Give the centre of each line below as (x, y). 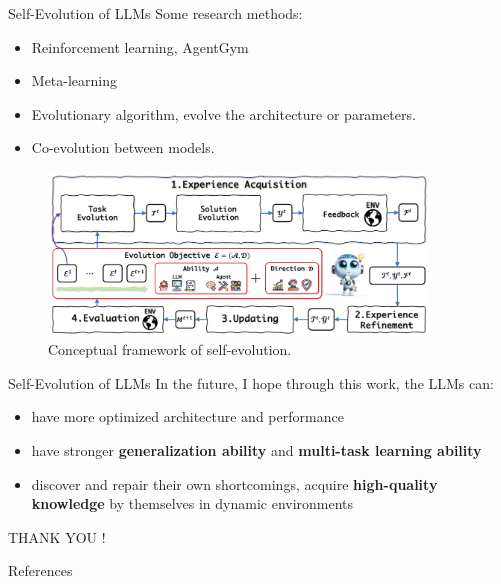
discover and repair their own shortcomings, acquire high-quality (234, 483)
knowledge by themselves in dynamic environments (192, 503)
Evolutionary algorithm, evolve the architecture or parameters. (223, 113)
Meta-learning (74, 80)
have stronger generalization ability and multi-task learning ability (256, 449)
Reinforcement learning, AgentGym (140, 46)
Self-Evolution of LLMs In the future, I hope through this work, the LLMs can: (251, 382)
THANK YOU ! (57, 536)
